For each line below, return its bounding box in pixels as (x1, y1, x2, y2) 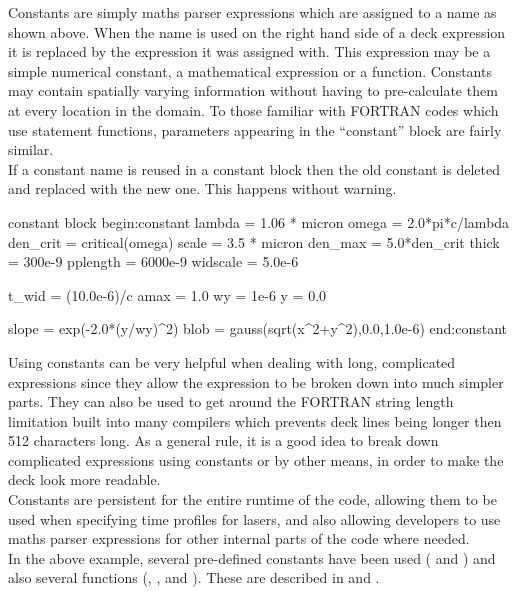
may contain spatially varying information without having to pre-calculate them (8, 80, 498, 101)
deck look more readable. (8, 469, 161, 490)
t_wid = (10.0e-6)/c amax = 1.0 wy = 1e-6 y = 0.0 (8, 284, 327, 305)
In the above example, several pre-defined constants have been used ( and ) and (8, 547, 496, 568)
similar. (8, 139, 54, 160)
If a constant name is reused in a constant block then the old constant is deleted (8, 158, 501, 179)
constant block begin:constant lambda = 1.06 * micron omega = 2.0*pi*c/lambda (8, 211, 510, 232)
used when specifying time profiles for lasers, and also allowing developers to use (8, 508, 501, 529)
